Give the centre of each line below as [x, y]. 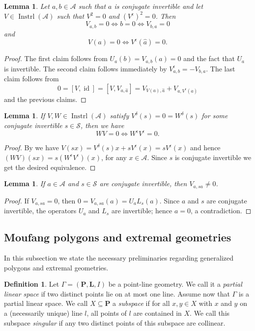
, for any [114, 157]
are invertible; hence [142, 211]
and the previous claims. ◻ [45, 99]
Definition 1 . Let [32, 284]
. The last [221, 68]
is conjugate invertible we [213, 157]
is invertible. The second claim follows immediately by [85, 68]
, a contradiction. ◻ [221, 211]
